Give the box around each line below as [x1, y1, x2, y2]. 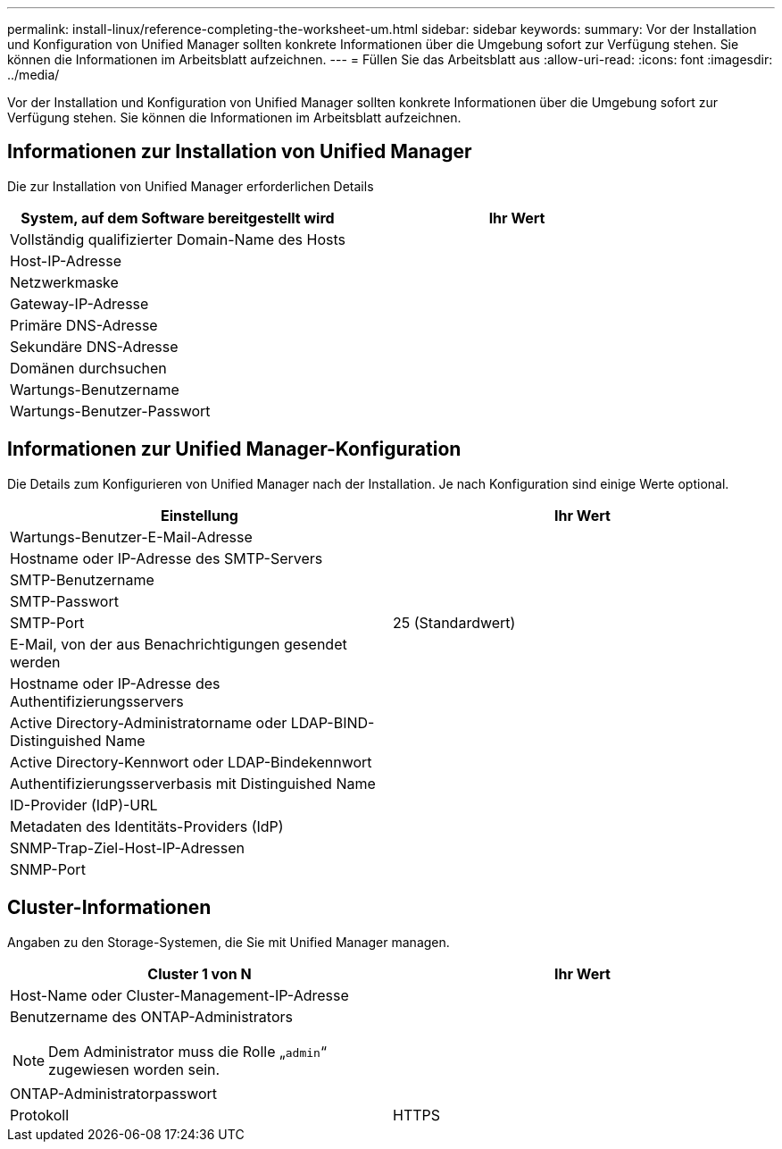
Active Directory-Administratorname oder [10, 713, 287, 732]
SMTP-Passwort [10, 591, 119, 610]
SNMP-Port [10, 860, 86, 878]
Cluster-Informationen [7, 896, 212, 919]
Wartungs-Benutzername [10, 380, 179, 398]
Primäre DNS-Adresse [10, 315, 158, 334]
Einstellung [161, 506, 238, 524]
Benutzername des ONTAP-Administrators [10, 1007, 293, 1026]
